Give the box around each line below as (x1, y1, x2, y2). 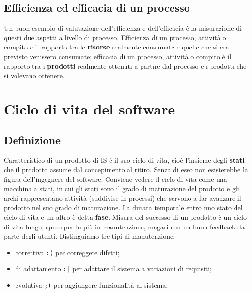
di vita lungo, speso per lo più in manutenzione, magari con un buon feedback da (4, 221, 245, 231)
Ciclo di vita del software (4, 98, 175, 118)
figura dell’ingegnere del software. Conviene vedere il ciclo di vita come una (4, 174, 227, 184)
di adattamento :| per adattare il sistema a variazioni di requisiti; (15, 263, 212, 274)
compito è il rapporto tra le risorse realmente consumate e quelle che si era (4, 42, 229, 52)
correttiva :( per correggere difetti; (15, 247, 120, 257)
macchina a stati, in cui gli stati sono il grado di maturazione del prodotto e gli (4, 183, 239, 194)
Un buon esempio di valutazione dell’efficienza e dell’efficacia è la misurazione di (4, 23, 242, 33)
